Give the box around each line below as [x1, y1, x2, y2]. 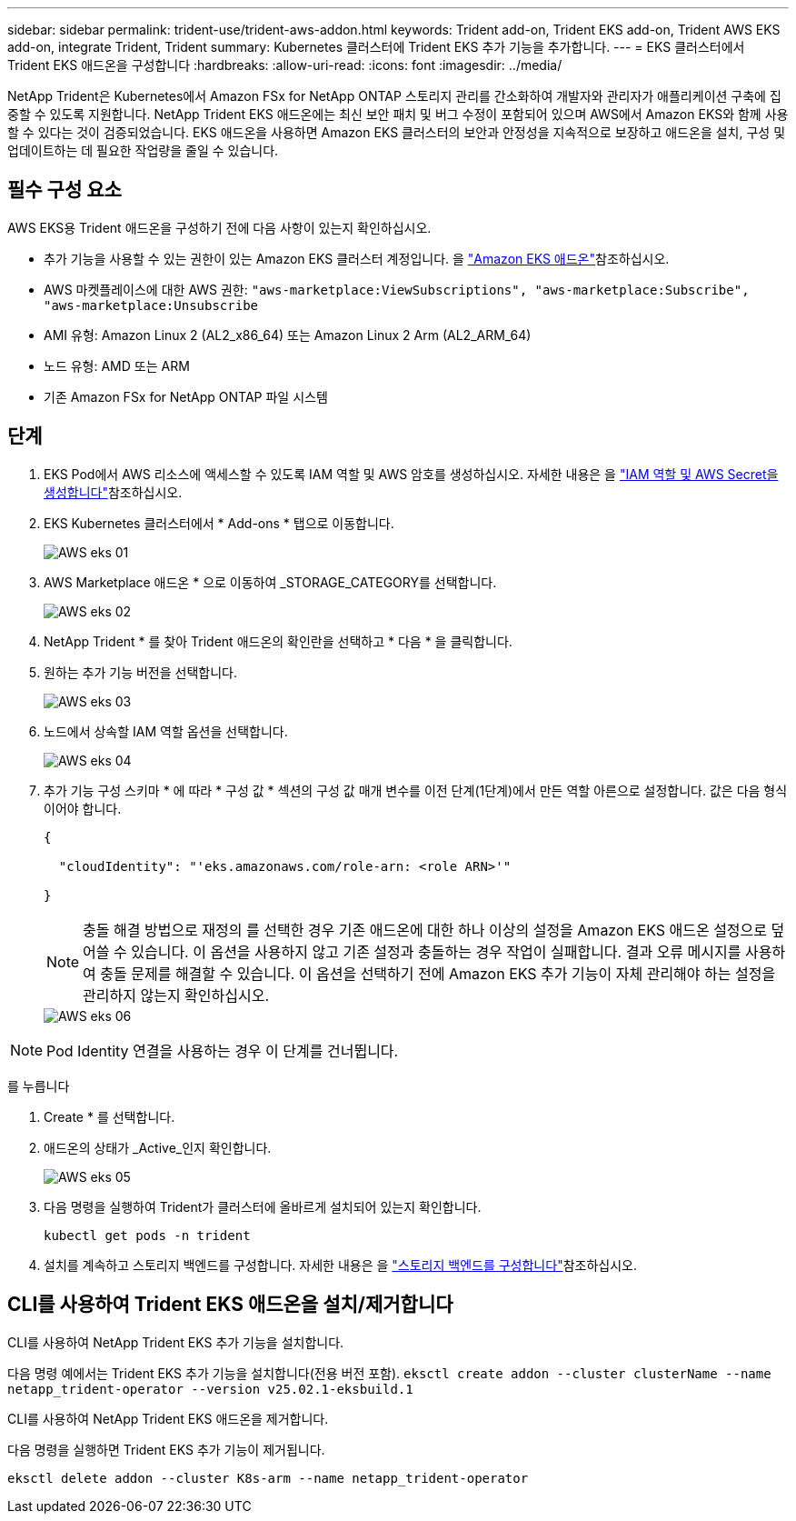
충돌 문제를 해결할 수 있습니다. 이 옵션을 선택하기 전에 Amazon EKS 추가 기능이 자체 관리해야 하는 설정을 [100, 964, 776, 983]
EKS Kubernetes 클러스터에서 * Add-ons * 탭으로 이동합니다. [44, 515, 394, 531]
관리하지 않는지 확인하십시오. [83, 986, 270, 1005]
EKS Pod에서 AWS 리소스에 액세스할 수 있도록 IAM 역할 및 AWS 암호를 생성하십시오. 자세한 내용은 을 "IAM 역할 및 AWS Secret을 [44, 465, 779, 482]
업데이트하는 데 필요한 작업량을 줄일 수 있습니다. [7, 143, 279, 158]
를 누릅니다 [7, 1077, 70, 1094]
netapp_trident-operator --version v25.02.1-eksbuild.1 [7, 1381, 413, 1396]
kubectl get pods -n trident [44, 1227, 251, 1243]
